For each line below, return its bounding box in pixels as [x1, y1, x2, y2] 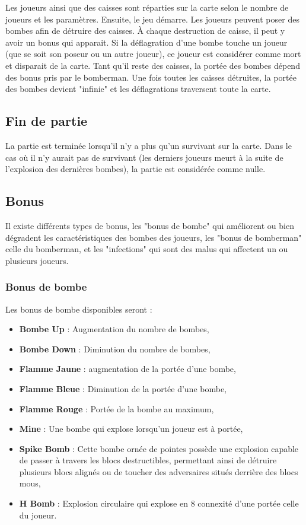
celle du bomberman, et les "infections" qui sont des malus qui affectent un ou [5, 243, 288, 255]
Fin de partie [5, 112, 88, 130]
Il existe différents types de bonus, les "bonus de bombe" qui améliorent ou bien [5, 219, 294, 231]
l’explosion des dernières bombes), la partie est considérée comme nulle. [5, 163, 266, 175]
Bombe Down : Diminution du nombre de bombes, [19, 342, 211, 355]
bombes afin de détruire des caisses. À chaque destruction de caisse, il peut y [5, 24, 285, 37]
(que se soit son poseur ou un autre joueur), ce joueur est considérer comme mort [5, 47, 301, 60]
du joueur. [19, 508, 57, 521]
